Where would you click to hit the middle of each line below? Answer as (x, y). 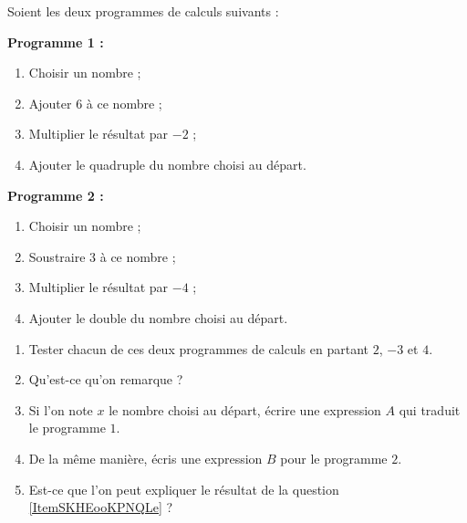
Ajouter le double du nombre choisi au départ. (158, 317)
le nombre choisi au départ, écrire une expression (245, 409)
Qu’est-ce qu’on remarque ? (106, 379)
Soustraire (57, 256)
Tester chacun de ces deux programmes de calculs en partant (198, 348)
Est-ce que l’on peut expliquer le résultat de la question (184, 489)
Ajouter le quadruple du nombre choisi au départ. (167, 164)
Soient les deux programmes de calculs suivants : (143, 11)
